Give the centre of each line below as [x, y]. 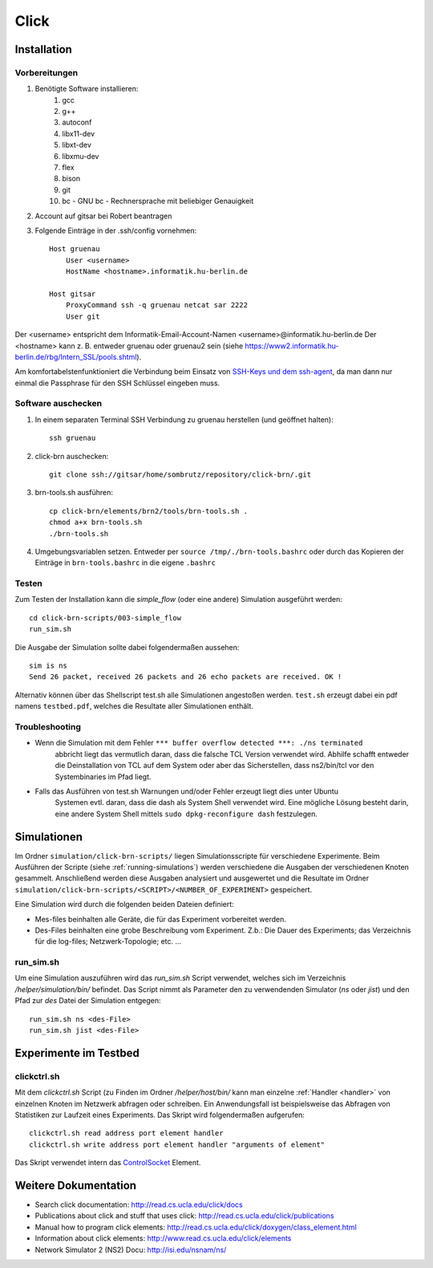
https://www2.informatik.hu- [292, 346]
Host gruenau [75, 249]
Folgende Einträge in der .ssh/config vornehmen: [116, 230]
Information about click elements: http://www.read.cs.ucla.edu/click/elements [163, 1238]
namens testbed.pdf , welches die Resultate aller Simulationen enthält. [134, 706]
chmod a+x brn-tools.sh [96, 522]
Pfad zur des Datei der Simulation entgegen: [88, 1001]
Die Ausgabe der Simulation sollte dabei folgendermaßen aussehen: [127, 647]
